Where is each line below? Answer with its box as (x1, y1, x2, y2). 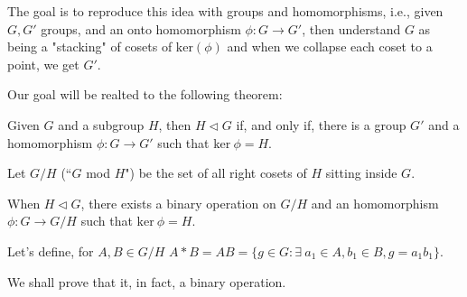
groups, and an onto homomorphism (41, 19, 241, 38)
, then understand (302, 19, 401, 38)
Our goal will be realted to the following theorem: (7, 85, 283, 104)
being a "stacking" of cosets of (7, 37, 173, 56)
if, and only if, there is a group (236, 115, 406, 134)
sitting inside (325, 163, 397, 182)
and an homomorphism (311, 193, 439, 212)
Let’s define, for (7, 241, 94, 260)
